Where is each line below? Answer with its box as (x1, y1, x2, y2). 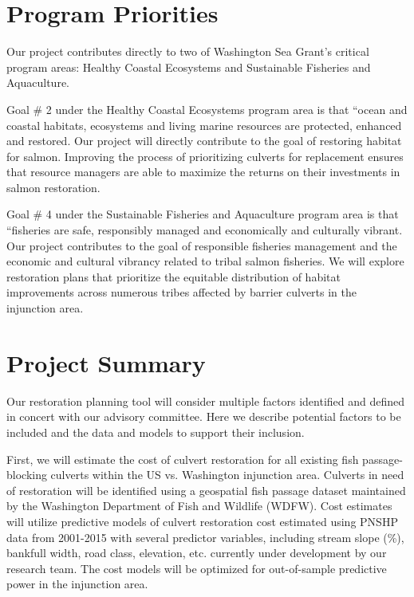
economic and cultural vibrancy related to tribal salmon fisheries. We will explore (6, 253, 404, 269)
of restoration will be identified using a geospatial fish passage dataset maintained (6, 481, 406, 498)
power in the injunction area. (6, 575, 148, 592)
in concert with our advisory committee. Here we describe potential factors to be (6, 408, 401, 425)
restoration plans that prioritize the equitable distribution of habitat (6, 268, 341, 285)
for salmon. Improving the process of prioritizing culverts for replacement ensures (6, 147, 404, 164)
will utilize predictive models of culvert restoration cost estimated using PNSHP (6, 513, 398, 529)
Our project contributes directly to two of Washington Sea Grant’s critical (6, 43, 369, 60)
